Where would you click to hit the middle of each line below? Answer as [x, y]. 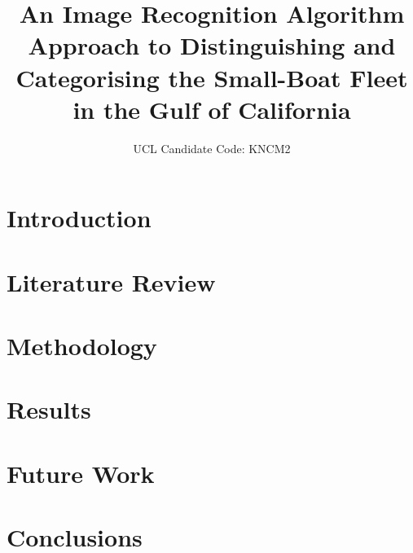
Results [49, 409]
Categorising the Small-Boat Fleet [212, 77]
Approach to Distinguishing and [212, 45]
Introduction [79, 218]
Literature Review [111, 281]
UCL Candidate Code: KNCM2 [212, 148]
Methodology [82, 346]
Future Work [81, 473]
